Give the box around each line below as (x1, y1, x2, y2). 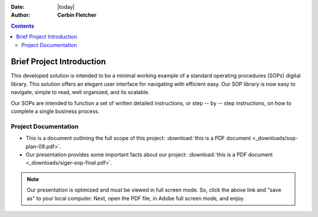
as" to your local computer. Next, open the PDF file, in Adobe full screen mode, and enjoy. (26, 195, 245, 202)
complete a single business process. (11, 108, 100, 115)
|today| (57, 4, 75, 10)
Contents (11, 22, 35, 29)
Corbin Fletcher (57, 12, 97, 19)
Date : (11, 4, 25, 10)
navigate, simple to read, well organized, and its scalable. (11, 89, 150, 96)
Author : (11, 12, 31, 19)
